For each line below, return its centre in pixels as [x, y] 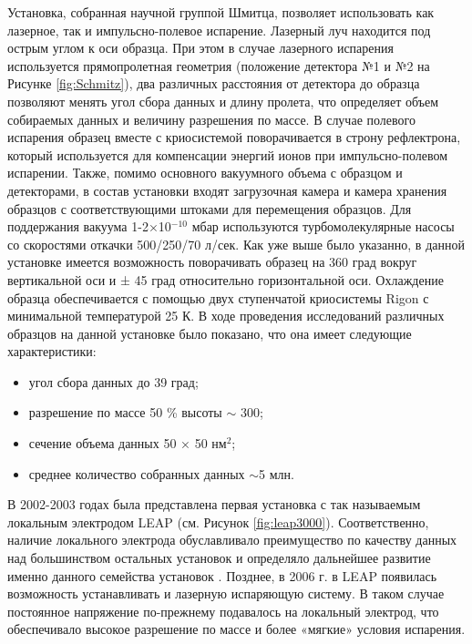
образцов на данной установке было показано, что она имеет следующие [210, 333]
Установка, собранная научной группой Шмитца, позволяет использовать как [221, 12]
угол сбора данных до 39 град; [113, 381]
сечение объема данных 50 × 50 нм [128, 443]
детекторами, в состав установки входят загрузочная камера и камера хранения [227, 190]
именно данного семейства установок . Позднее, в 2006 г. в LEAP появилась [222, 575]
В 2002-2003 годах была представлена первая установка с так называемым [214, 504]
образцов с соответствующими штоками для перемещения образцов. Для [210, 208]
